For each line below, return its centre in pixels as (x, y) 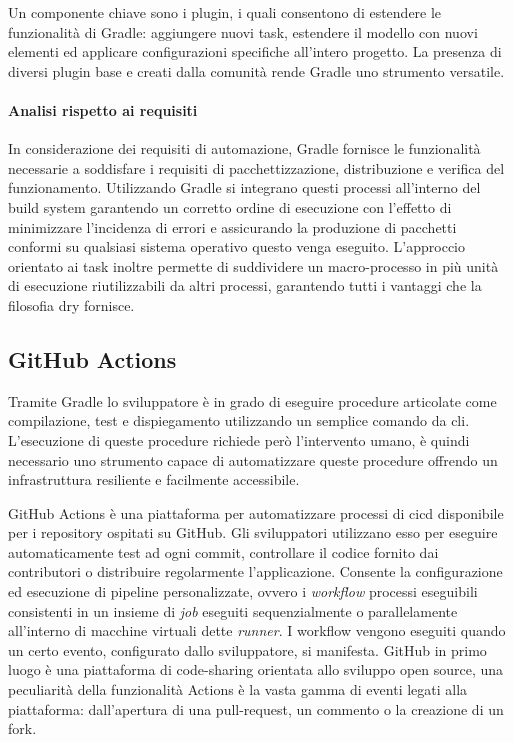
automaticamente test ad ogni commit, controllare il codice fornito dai (223, 551)
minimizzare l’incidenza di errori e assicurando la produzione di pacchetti (232, 226)
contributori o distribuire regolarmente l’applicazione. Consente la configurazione (255, 571)
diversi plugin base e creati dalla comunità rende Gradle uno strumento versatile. (256, 70)
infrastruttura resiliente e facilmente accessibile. (154, 479)
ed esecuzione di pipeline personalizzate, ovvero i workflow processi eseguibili (243, 591)
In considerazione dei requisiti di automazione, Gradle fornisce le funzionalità (244, 148)
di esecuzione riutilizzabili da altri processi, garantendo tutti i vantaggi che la (245, 285)
